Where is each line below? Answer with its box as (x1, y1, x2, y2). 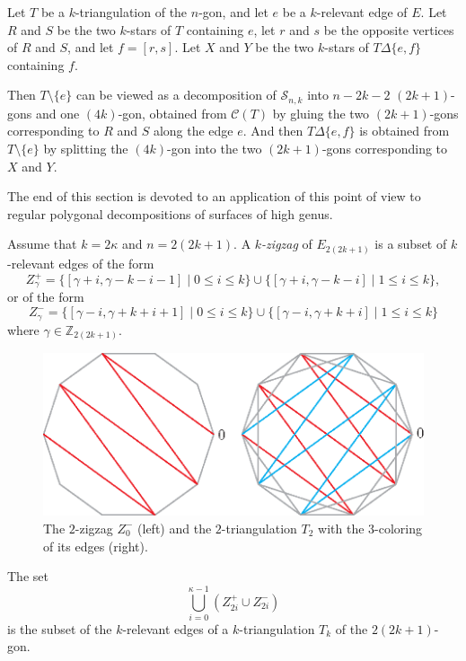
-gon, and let (198, 3, 268, 21)
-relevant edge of (316, 3, 408, 21)
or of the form (7, 287, 84, 306)
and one (35, 103, 80, 122)
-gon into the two (167, 139, 262, 158)
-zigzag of (261, 234, 312, 253)
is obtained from (359, 121, 450, 140)
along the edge (153, 121, 233, 140)
